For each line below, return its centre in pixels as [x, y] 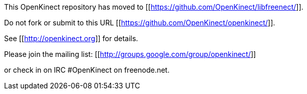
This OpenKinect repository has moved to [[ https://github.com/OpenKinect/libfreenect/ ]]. [154, 7]
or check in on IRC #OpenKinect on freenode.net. [87, 70]
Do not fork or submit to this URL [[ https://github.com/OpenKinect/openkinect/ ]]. [140, 23]
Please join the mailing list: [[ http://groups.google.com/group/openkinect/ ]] [130, 54]
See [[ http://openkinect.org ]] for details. [71, 38]
